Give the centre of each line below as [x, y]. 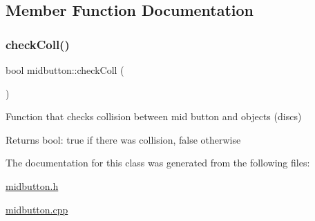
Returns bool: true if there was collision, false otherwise [123, 139]
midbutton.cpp [37, 209]
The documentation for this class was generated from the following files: [158, 163]
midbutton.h [32, 185]
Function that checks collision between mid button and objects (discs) [154, 116]
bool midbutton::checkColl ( [65, 70]
